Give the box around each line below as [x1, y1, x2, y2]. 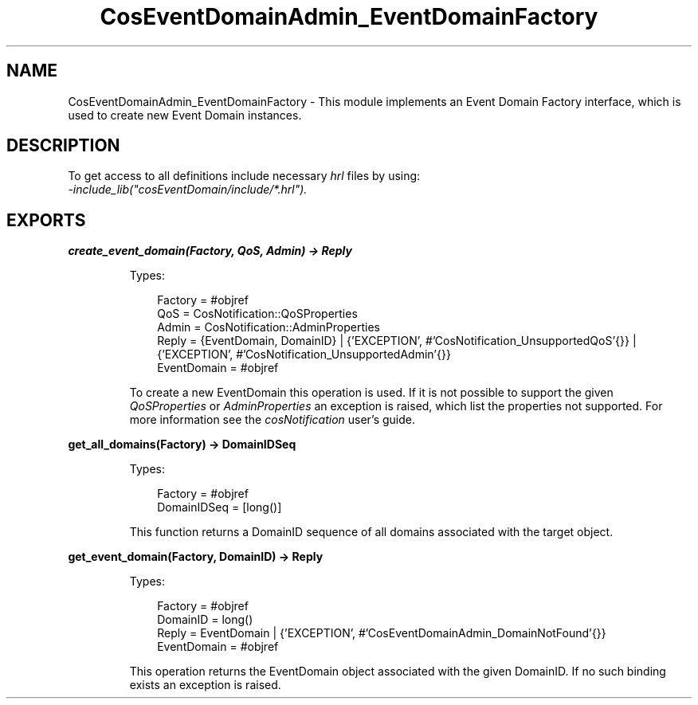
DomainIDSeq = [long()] [157, 500, 282, 515]
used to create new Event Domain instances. [68, 108, 302, 122]
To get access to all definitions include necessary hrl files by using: [68, 169, 421, 183]
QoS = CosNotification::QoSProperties [157, 307, 358, 321]
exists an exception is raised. [129, 678, 281, 692]
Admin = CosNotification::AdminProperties [157, 320, 380, 335]
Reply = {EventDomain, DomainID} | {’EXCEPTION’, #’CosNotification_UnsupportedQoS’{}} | [157, 334, 637, 348]
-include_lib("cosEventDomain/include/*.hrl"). [68, 182, 308, 197]
